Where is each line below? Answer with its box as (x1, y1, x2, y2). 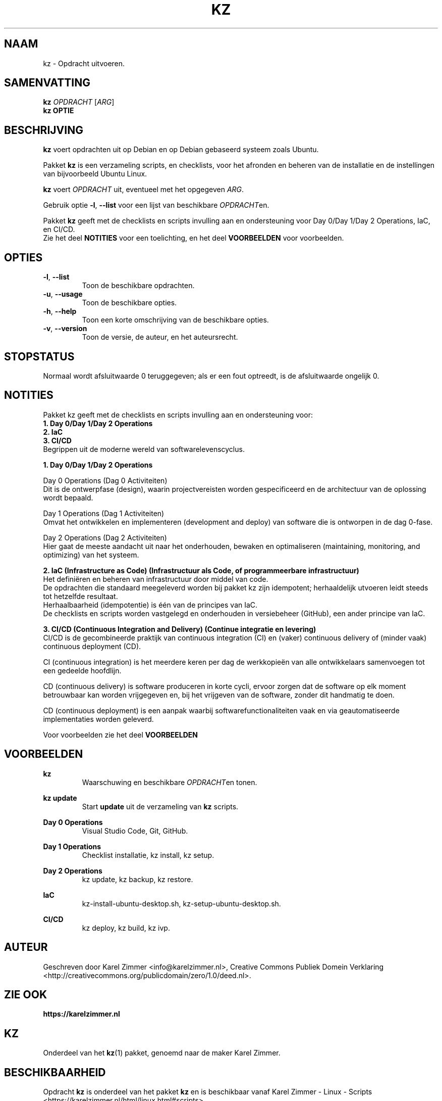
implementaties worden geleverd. (43, 714, 154, 723)
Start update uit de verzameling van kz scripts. (82, 802, 239, 811)
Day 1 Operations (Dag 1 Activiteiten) (43, 509, 164, 518)
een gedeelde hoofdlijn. (43, 666, 122, 675)
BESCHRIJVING (4, 123, 83, 136)
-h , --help (43, 307, 77, 316)
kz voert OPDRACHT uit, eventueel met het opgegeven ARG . (43, 185, 244, 194)
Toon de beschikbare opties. (82, 298, 177, 307)
